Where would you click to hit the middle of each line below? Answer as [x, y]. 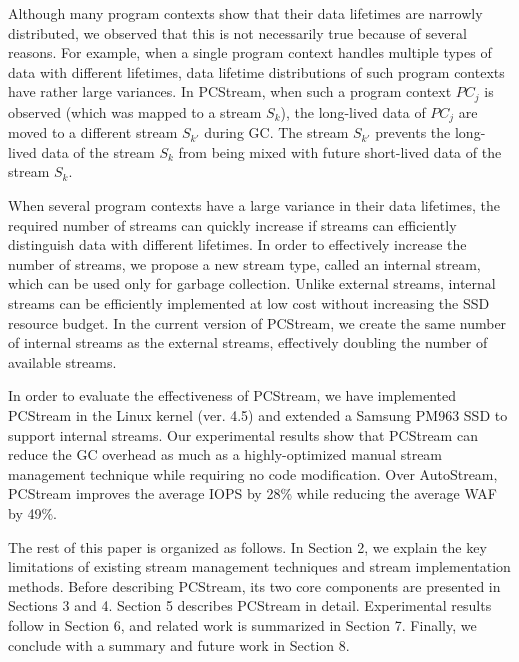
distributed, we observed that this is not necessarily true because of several [237, 32]
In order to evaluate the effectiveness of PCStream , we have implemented [232, 395]
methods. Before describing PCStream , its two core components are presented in [254, 585]
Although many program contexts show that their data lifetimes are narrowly [245, 13]
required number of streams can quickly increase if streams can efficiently [232, 224]
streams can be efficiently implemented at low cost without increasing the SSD [249, 303]
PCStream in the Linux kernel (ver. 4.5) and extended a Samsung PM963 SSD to [258, 415]
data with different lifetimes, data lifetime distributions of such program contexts [256, 71]
